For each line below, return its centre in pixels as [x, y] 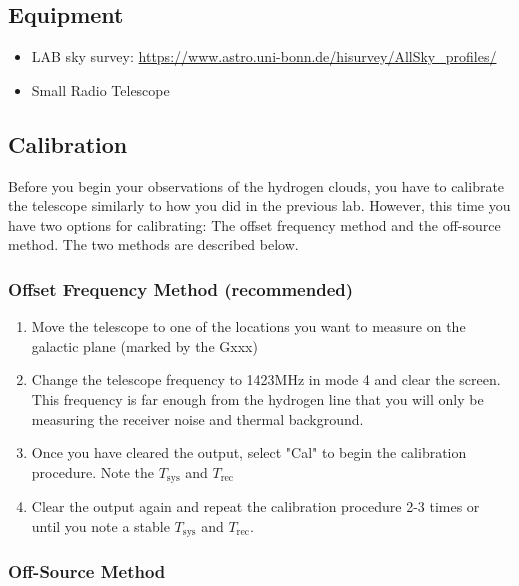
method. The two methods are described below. [153, 244]
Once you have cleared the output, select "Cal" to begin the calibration [249, 452]
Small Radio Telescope [100, 89]
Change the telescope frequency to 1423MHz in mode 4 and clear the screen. [266, 379]
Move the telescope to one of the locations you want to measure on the [248, 326]
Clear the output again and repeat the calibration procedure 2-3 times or [255, 506]
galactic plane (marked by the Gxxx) [144, 345]
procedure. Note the [92, 471]
